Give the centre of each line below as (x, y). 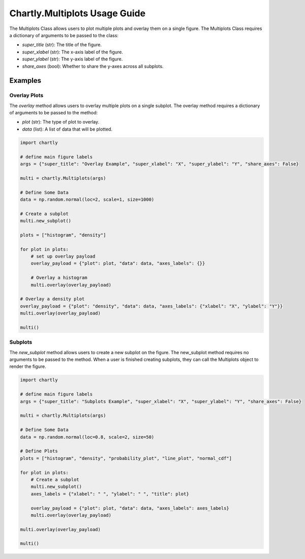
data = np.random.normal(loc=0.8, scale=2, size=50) (87, 437)
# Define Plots (39, 451)
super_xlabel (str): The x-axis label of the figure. (72, 52)
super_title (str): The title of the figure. (62, 45)
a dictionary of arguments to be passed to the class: (64, 35)
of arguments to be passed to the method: (54, 113)
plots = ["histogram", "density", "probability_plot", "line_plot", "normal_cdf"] (126, 458)
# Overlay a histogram (59, 278)
